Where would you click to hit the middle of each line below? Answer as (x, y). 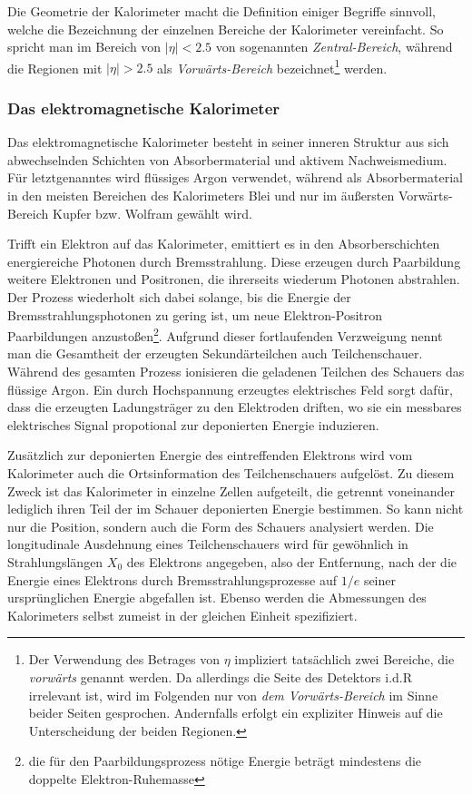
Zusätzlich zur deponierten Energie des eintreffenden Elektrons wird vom (210, 455)
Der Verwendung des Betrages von (124, 659)
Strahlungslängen (55, 561)
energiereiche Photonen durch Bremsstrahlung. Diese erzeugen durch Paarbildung (234, 261)
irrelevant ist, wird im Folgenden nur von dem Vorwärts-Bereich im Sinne (233, 695)
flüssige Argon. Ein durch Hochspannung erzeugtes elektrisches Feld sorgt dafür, (230, 389)
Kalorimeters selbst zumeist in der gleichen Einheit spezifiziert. (182, 615)
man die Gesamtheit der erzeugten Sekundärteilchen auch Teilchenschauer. (215, 353)
